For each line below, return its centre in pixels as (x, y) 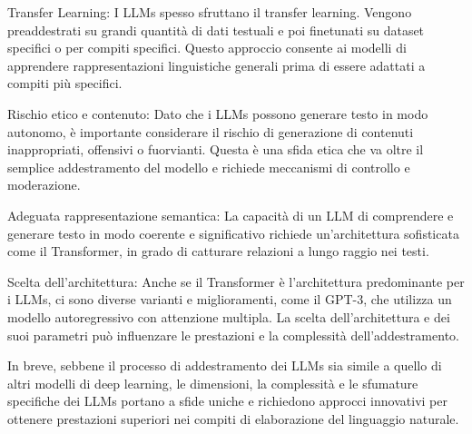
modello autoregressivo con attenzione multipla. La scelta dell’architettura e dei (229, 316)
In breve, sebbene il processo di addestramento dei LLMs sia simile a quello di (225, 365)
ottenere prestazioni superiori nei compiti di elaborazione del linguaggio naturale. (233, 418)
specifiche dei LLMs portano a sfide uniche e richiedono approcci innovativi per (227, 401)
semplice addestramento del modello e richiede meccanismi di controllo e (209, 167)
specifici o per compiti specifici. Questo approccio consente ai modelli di (207, 48)
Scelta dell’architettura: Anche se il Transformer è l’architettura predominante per (236, 281)
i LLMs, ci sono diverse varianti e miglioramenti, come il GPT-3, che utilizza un (230, 299)
